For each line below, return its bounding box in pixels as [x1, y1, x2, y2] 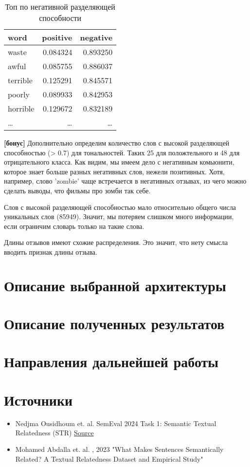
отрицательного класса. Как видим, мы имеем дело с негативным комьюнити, [4, 157, 234, 167]
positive [42, 32, 72, 43]
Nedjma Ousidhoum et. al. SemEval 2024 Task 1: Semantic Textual [15, 418, 216, 428]
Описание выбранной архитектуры [4, 275, 226, 295]
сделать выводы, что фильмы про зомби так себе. [4, 185, 151, 195]
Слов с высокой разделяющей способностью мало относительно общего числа [4, 202, 236, 212]
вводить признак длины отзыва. [4, 246, 97, 257]
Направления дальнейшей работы [4, 352, 219, 372]
